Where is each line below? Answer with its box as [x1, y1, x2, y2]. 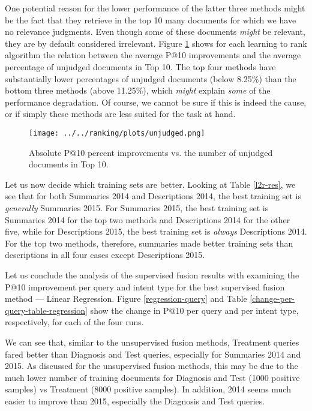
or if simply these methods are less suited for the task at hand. [5, 107, 236, 120]
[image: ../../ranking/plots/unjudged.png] [29, 128, 205, 137]
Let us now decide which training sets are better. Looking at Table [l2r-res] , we [5, 178, 296, 190]
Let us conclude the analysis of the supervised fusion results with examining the [5, 268, 299, 281]
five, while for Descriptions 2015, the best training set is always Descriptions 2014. [5, 225, 307, 238]
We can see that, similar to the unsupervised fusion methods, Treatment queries [5, 335, 299, 348]
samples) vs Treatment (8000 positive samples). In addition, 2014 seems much [5, 383, 291, 395]
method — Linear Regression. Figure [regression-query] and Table [5, 292, 247, 305]
